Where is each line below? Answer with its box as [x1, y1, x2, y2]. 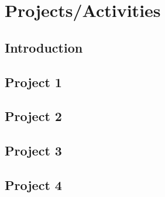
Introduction [5, 38, 83, 56]
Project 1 [5, 72, 62, 91]
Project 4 [5, 175, 62, 193]
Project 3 [5, 141, 62, 160]
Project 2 [5, 107, 62, 125]
